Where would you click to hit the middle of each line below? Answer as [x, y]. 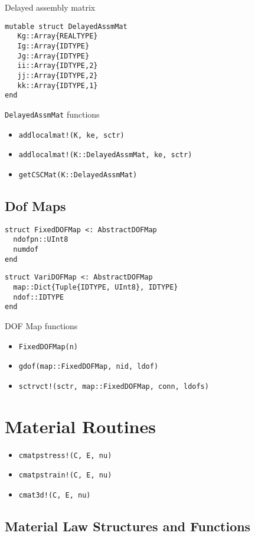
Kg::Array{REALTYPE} [58, 36]
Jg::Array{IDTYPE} [53, 56]
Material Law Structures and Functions [128, 526]
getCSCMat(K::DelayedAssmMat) [78, 175]
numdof [26, 249]
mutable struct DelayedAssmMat [66, 26]
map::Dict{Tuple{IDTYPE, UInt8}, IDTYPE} [96, 287]
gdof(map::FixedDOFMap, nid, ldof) [89, 367]
